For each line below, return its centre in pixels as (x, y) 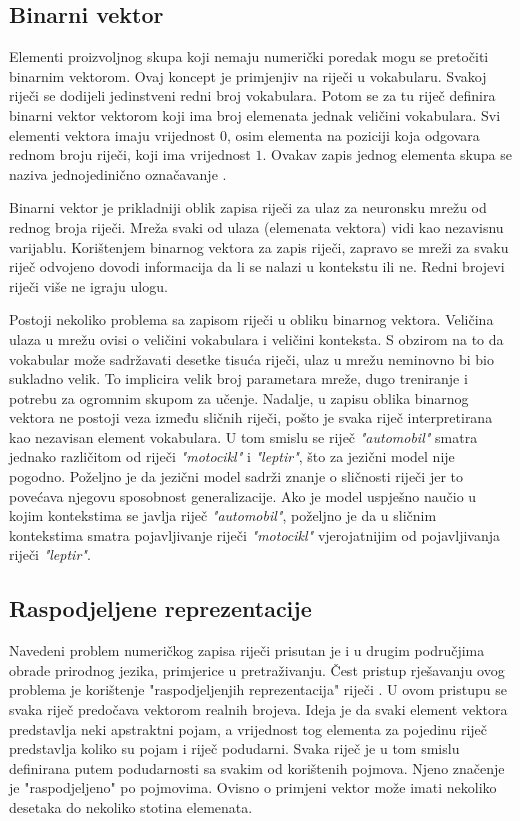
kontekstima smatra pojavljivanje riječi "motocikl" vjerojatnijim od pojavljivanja (254, 534)
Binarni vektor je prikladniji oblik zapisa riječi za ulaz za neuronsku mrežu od (248, 207)
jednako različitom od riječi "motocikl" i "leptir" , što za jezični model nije (232, 456)
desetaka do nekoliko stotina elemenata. (131, 807)
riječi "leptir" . (50, 554)
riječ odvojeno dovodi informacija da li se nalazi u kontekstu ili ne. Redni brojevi (257, 266)
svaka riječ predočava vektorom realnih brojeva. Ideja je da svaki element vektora (258, 709)
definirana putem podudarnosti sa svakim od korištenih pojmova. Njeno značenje (257, 767)
